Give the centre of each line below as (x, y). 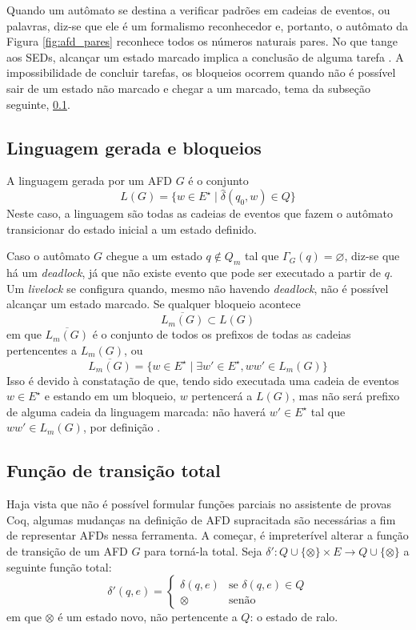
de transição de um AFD (67, 550)
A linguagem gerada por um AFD (89, 181)
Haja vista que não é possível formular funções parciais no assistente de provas (199, 504)
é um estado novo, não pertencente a (148, 617)
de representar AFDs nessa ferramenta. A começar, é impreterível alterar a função (208, 535)
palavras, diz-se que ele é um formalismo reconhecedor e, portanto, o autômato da (208, 25)
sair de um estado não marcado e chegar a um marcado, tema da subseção (188, 88)
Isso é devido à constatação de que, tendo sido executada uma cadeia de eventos (203, 380)
